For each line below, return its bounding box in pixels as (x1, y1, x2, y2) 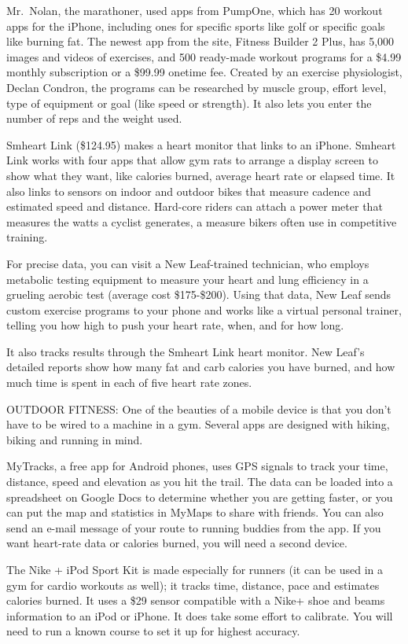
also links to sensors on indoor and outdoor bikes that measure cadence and (6, 182, 371, 199)
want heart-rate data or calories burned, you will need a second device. (6, 535, 347, 551)
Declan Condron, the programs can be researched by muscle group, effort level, (6, 79, 387, 95)
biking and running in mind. (6, 431, 143, 447)
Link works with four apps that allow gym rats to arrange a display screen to (6, 152, 378, 168)
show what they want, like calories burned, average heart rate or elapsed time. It (6, 167, 395, 183)
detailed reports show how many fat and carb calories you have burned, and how (6, 359, 395, 375)
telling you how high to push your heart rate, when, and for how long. (6, 317, 344, 333)
